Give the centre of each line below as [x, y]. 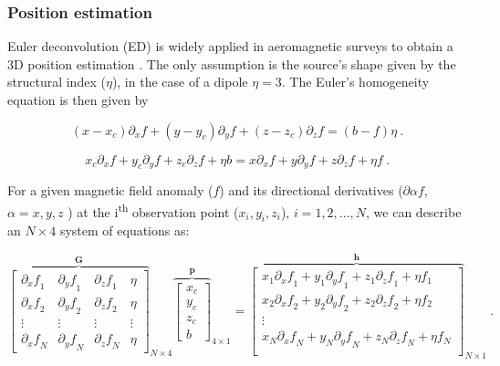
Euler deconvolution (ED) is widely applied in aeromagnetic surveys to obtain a [230, 46]
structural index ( [57, 82]
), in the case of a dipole [180, 82]
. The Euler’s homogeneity [355, 82]
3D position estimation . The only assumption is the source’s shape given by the [232, 63]
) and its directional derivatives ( [311, 190]
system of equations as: [125, 230]
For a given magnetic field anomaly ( [110, 190]
